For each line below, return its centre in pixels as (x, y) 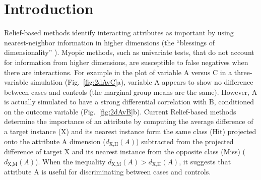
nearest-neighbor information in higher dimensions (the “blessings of (109, 42)
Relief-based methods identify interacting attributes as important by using (119, 33)
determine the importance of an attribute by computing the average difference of (129, 121)
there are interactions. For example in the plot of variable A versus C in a (118, 72)
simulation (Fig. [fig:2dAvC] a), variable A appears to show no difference (142, 82)
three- (243, 72)
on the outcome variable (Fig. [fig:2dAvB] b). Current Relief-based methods (120, 111)
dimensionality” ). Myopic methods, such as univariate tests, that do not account (129, 52)
